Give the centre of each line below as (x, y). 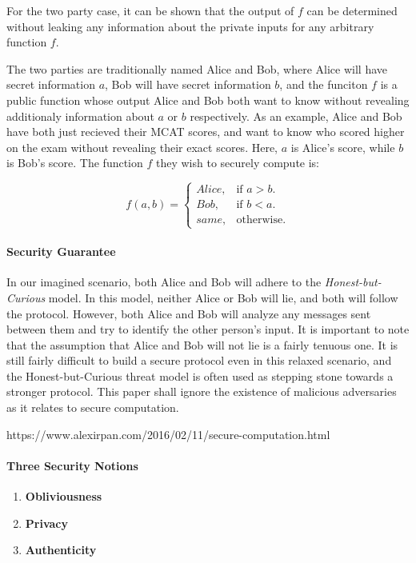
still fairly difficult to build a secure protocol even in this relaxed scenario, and (199, 360)
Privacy (46, 523)
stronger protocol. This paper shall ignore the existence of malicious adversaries (202, 391)
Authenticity (61, 550)
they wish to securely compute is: (238, 163)
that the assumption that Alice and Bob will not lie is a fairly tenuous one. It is (202, 344)
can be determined (352, 10)
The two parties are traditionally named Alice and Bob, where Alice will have (197, 68)
